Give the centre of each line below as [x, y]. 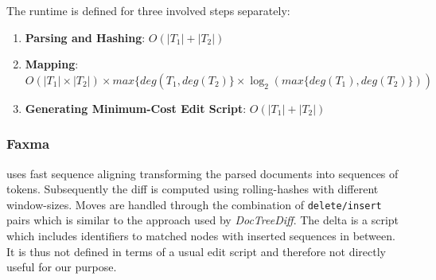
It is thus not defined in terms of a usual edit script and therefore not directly [196, 251]
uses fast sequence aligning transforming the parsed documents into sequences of [202, 173]
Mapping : [52, 64]
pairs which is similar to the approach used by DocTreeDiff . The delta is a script [203, 220]
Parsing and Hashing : [85, 37]
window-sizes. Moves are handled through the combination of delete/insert [194, 204]
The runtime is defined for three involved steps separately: [148, 10]
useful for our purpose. [62, 267]
